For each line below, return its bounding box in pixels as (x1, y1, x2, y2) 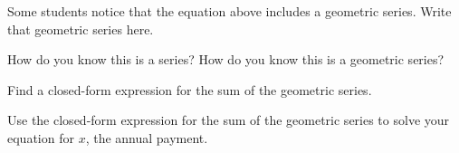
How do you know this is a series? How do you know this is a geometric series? (7, 50, 445, 69)
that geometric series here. (7, 19, 154, 38)
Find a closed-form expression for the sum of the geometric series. (7, 80, 372, 99)
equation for (7, 128, 74, 147)
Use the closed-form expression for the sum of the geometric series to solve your (7, 110, 450, 129)
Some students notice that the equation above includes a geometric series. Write (7, 2, 452, 20)
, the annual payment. (85, 128, 208, 147)
